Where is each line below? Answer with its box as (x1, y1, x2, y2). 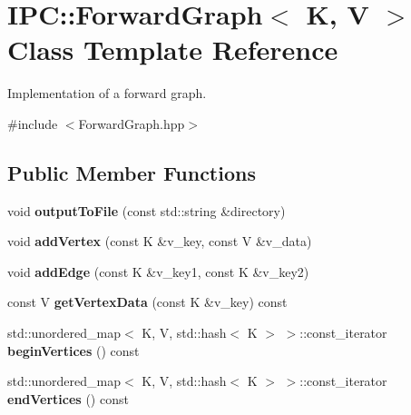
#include (7, 114, 58, 133)
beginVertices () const (7, 341, 140, 360)
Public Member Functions (7, 158, 256, 186)
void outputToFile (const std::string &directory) (7, 201, 286, 220)
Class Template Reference (7, 31, 338, 68)
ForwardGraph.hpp (78, 114, 185, 133)
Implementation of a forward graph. (7, 84, 207, 103)
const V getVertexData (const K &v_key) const (7, 292, 288, 311)
